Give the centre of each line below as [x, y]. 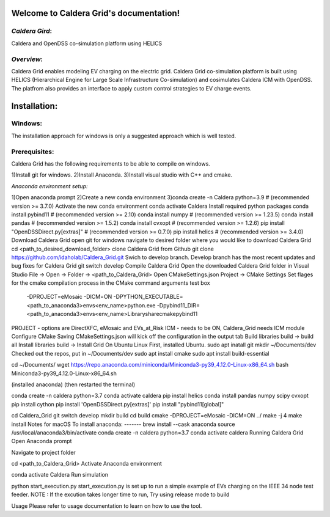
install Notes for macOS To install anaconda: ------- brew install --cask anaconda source [123, 424]
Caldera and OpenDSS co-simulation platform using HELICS [87, 43]
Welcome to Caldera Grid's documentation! [96, 13]
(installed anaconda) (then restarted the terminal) [73, 384]
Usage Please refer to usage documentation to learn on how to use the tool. [107, 506]
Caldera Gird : [32, 31]
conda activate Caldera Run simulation [60, 475]
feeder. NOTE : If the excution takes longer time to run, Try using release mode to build [120, 494]
